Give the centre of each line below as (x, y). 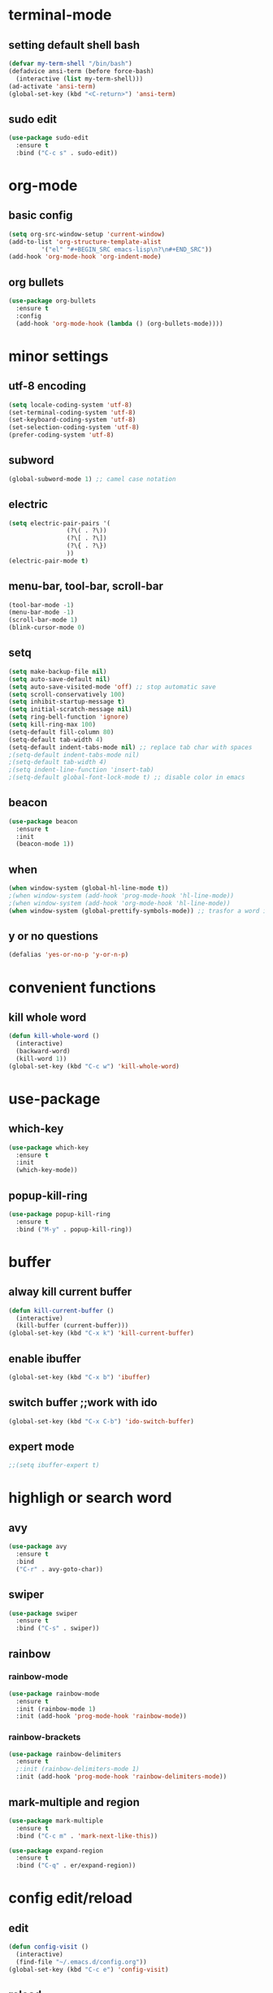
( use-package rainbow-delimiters (65, 1754)
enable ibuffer (45, 1359)
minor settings (58, 356)
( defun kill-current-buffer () (61, 1310)
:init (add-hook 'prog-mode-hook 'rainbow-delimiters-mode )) (121, 1777)
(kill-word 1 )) (41, 1058)
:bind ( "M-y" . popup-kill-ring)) (74, 1229)
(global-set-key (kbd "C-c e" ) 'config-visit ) (89, 1969)
